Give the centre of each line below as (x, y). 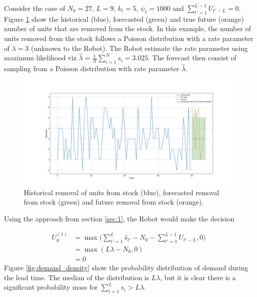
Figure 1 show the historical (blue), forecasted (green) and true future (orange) (124, 19)
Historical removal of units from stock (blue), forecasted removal (122, 192)
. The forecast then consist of (192, 58)
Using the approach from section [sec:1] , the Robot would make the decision (119, 218)
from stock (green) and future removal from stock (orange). (114, 202)
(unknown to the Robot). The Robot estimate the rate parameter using (139, 48)
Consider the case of (35, 8)
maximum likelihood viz (40, 58)
